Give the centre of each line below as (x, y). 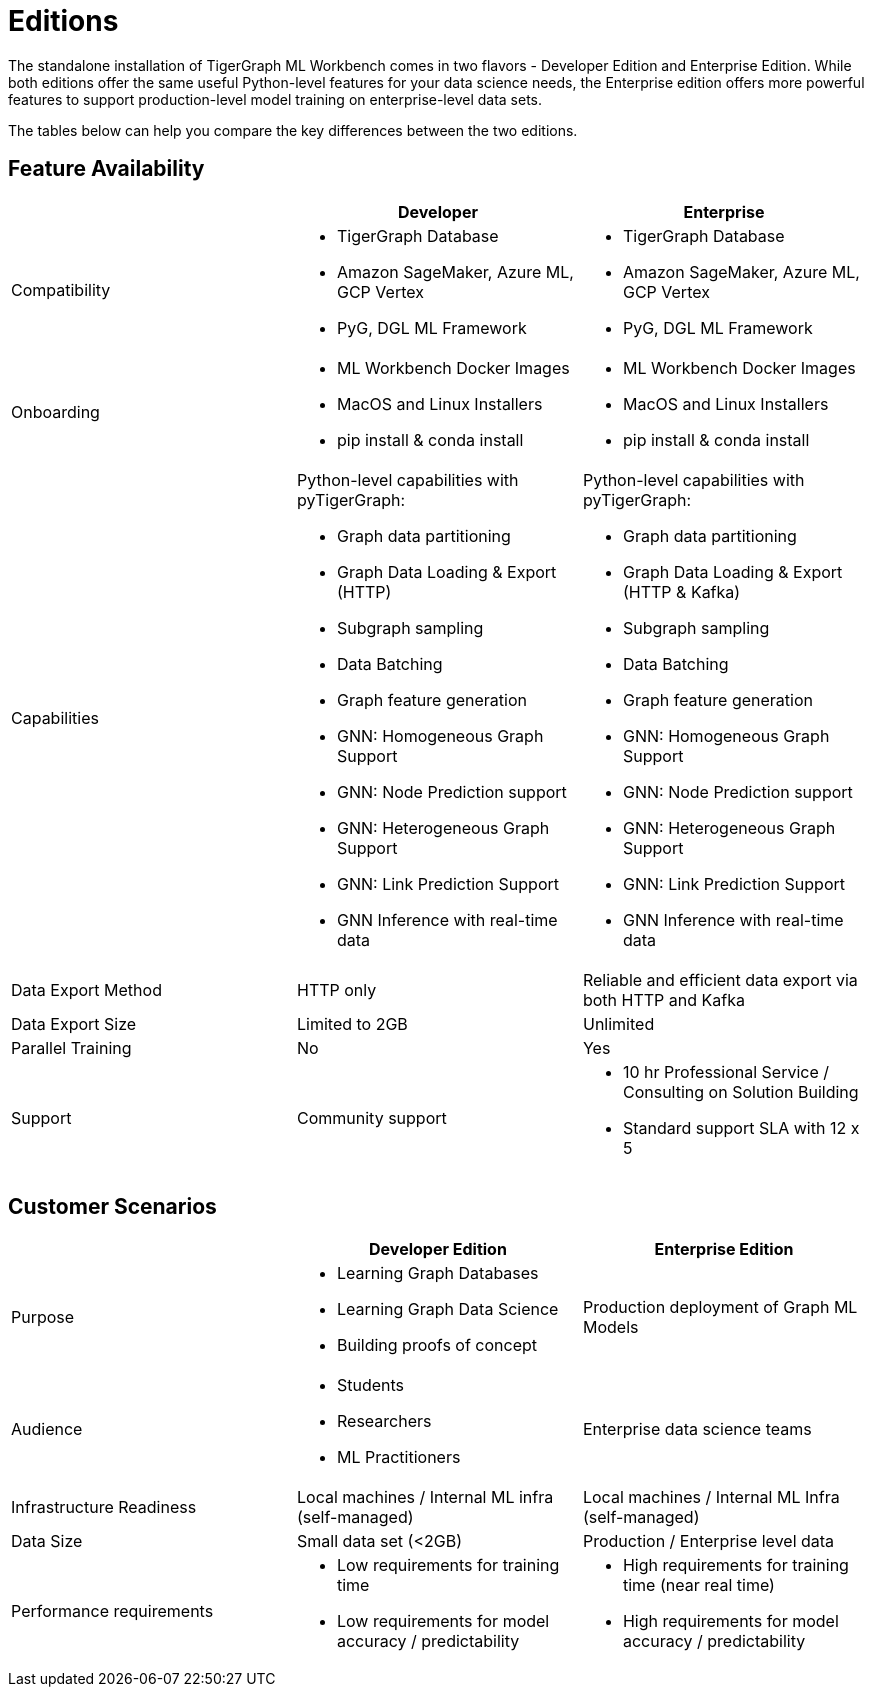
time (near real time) (698, 1585)
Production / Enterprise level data (708, 1541)
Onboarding (55, 411)
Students (370, 1385)
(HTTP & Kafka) (681, 591)
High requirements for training (735, 1565)
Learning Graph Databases (437, 1273)
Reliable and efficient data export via (720, 979)
